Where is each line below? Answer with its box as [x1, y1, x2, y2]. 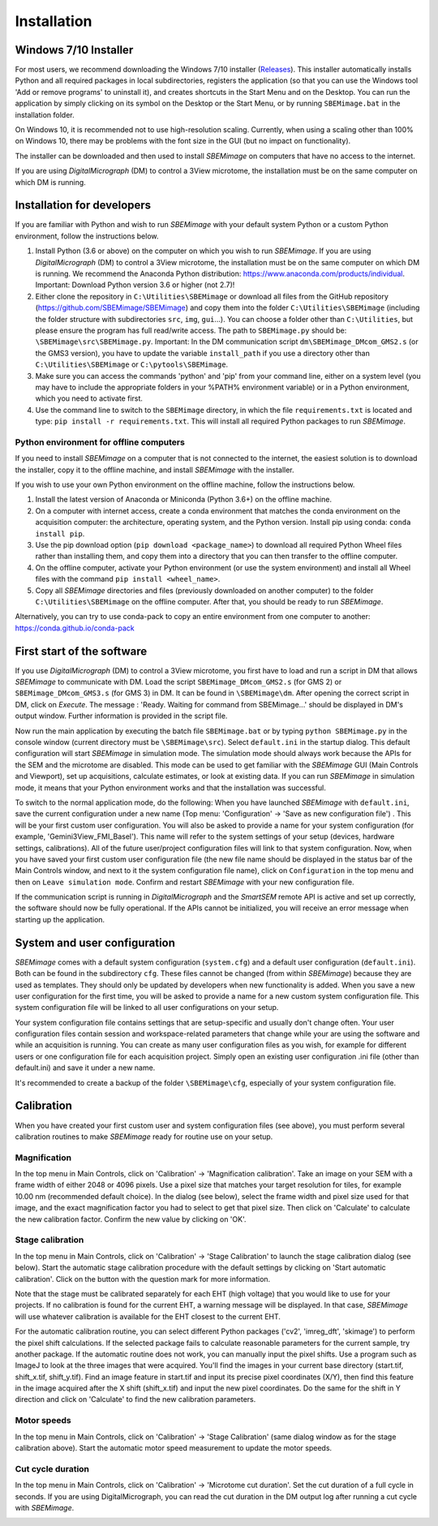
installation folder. [15, 110, 75, 119]
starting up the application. [15, 914, 105, 924]
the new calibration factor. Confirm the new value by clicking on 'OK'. [15, 1214, 247, 1224]
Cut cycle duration [15, 1463, 89, 1474]
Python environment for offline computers [15, 436, 186, 448]
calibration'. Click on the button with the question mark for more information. [15, 1274, 271, 1283]
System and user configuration [15, 935, 176, 949]
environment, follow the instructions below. [15, 231, 159, 241]
